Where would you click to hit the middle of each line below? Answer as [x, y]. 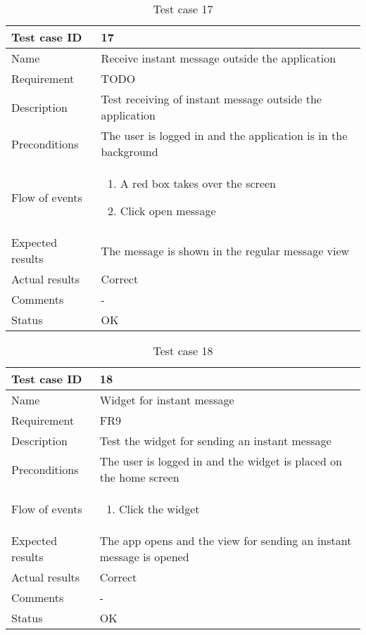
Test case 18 [183, 351]
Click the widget [159, 509]
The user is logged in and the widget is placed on [221, 461]
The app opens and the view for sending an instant [226, 540]
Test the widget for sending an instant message [215, 441]
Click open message [168, 211]
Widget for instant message [167, 400]
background [130, 152]
